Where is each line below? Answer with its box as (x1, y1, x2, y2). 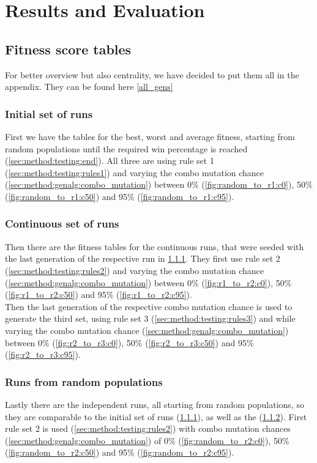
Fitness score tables (5, 39, 132, 58)
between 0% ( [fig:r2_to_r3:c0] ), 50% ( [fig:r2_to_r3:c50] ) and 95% (5, 336, 254, 349)
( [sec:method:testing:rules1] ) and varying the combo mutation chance (5, 166, 264, 179)
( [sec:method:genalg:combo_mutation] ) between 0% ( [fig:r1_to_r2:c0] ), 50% (5, 276, 292, 289)
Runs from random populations (5, 374, 163, 389)
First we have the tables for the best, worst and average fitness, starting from (5, 130, 295, 143)
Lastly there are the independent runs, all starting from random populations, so (5, 398, 304, 410)
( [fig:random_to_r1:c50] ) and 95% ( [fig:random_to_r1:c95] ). (5, 190, 234, 202)
